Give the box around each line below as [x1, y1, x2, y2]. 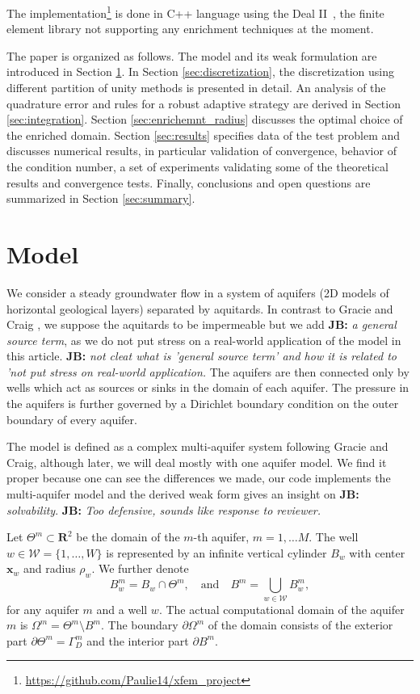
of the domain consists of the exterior [208, 616, 393, 633]
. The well [309, 528, 359, 545]
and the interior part [86, 632, 189, 649]
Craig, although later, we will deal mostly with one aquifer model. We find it [6, 453, 387, 470]
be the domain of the [76, 528, 180, 545]
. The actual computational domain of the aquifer [158, 600, 405, 617]
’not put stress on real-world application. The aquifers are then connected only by [6, 363, 409, 380]
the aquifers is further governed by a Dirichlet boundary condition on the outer [6, 395, 399, 412]
